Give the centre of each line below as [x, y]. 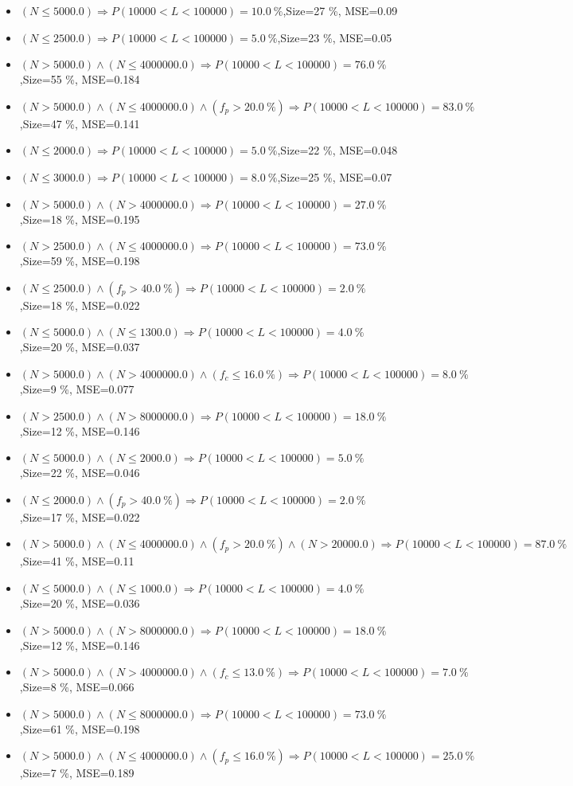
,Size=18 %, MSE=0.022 [80, 305]
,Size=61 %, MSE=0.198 [80, 728]
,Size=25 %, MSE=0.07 [335, 176]
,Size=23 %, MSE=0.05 [335, 37]
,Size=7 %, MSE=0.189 [77, 773]
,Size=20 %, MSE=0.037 [80, 347]
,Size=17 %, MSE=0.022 [80, 516]
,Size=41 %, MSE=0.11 [77, 561]
